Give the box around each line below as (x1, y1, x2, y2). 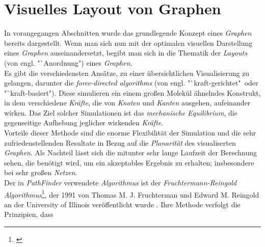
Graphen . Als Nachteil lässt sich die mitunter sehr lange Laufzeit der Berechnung (4, 147, 257, 158)
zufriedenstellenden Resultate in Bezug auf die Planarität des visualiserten (4, 137, 236, 148)
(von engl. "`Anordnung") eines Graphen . (4, 57, 132, 68)
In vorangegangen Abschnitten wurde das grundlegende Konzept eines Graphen (4, 28, 252, 38)
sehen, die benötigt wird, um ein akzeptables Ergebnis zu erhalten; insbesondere (4, 157, 254, 168)
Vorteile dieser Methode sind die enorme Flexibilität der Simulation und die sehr (4, 127, 256, 138)
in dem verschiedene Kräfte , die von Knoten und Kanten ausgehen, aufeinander (4, 97, 251, 108)
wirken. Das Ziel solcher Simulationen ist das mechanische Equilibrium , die (4, 107, 237, 118)
